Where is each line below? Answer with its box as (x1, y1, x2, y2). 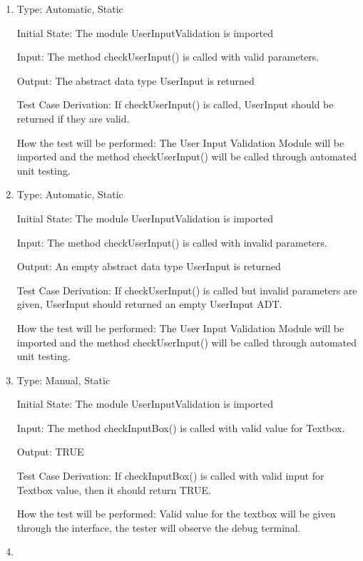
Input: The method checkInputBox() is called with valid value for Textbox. (16, 420, 345, 435)
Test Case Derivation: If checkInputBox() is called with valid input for (16, 468, 324, 483)
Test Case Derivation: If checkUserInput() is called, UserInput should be (16, 97, 334, 112)
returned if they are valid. (16, 110, 130, 125)
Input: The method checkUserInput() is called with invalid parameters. (16, 235, 327, 249)
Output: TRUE (16, 444, 84, 459)
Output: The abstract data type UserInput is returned (16, 73, 255, 88)
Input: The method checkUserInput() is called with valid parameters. (16, 49, 319, 64)
